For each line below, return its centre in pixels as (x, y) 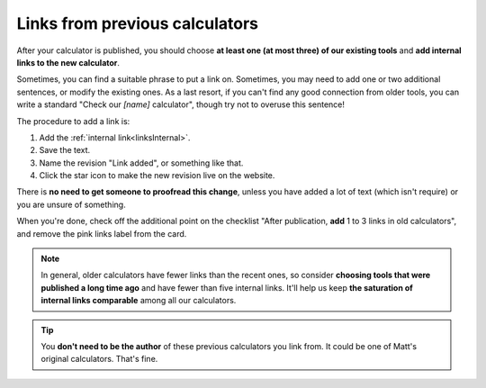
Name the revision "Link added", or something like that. (141, 163)
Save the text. (65, 150)
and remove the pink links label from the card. (102, 233)
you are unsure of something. (71, 204)
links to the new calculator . (68, 62)
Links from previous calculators (138, 23)
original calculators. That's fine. (99, 359)
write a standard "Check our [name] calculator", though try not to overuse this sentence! (181, 104)
